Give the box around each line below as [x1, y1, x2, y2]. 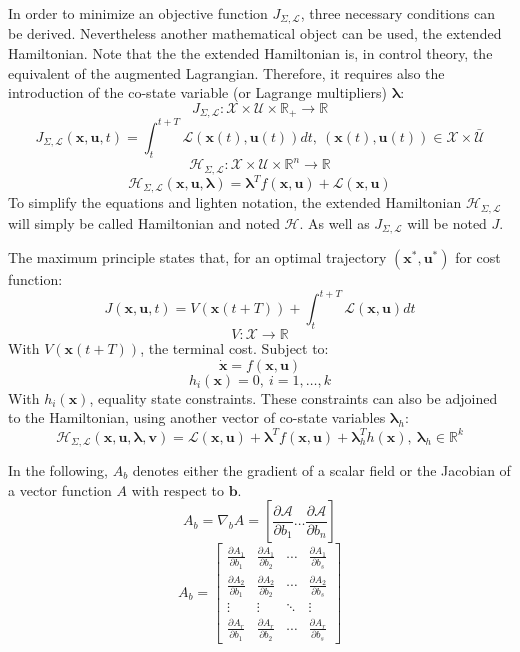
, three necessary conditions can [300, 3, 496, 23]
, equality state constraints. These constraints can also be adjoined [89, 387, 498, 408]
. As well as [299, 212, 370, 233]
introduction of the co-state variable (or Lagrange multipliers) [8, 82, 387, 103]
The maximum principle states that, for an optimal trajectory [8, 247, 387, 268]
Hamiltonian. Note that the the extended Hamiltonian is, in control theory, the [8, 43, 493, 64]
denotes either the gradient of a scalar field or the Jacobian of [132, 460, 511, 481]
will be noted [407, 212, 487, 233]
